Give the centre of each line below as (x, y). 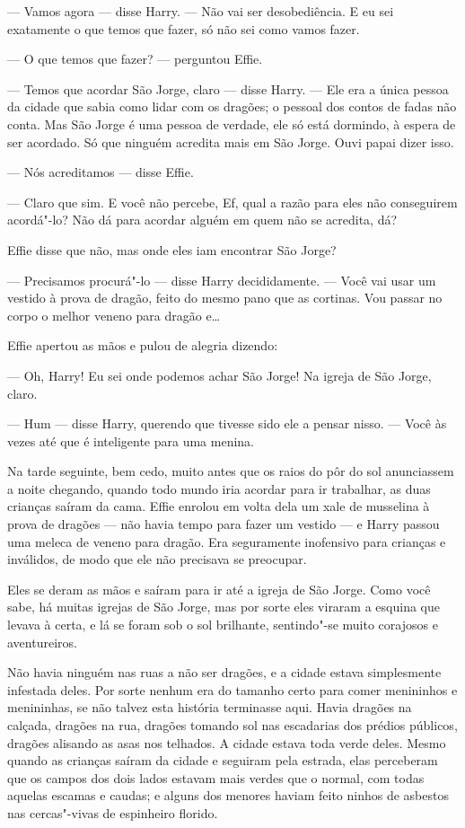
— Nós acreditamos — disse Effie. (101, 172)
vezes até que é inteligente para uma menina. (131, 440)
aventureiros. (42, 642)
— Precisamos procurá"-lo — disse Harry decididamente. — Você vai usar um (222, 280)
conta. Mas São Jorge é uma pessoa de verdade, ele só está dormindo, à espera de (232, 123)
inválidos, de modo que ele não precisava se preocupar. (157, 559)
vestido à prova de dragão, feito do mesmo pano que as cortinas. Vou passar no (225, 298)
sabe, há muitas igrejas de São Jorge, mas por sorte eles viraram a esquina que (224, 607)
